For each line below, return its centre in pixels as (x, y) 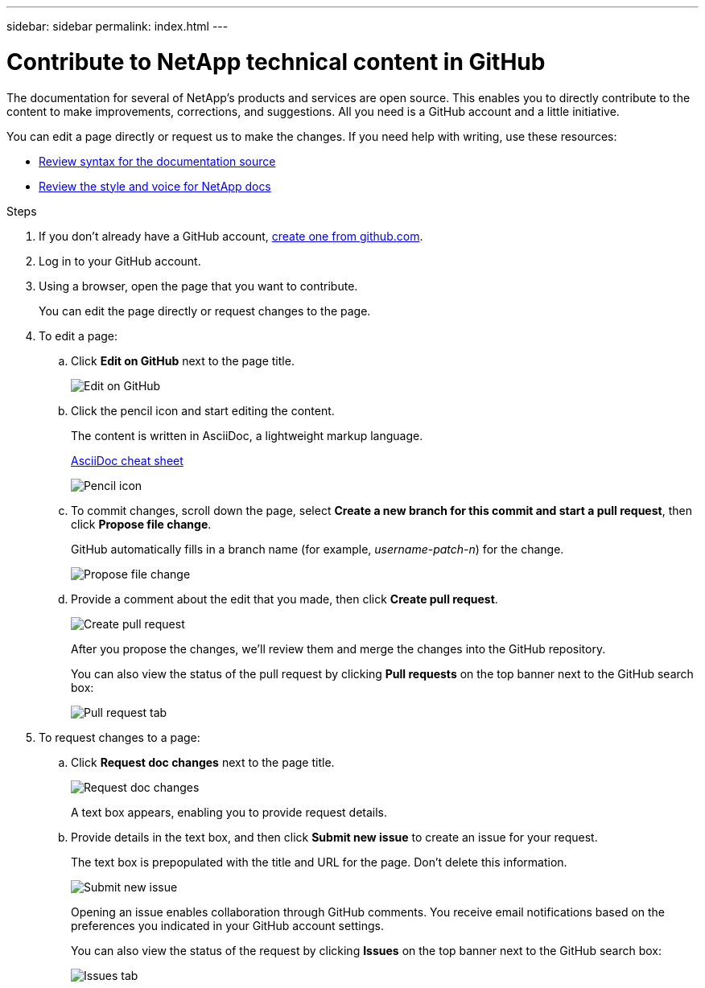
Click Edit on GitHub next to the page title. (183, 360)
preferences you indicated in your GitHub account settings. (227, 925)
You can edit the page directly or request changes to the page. (205, 311)
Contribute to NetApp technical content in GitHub (276, 62)
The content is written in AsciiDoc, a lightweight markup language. (247, 435)
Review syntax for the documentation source (157, 161)
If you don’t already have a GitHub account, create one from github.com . (231, 236)
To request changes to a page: (120, 737)
